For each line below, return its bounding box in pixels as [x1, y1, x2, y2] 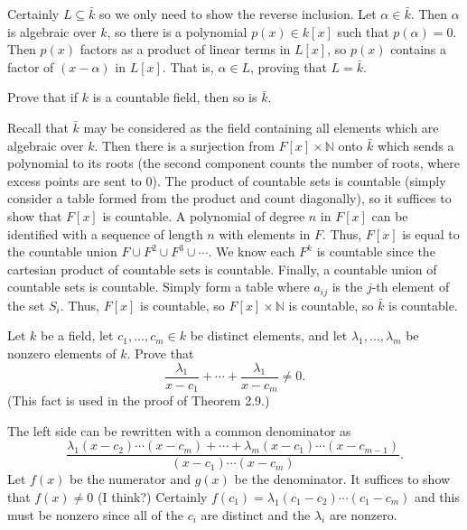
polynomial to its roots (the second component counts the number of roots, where [7, 153, 461, 172]
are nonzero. [329, 505, 397, 524]
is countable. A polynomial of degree [102, 206, 305, 225]
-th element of [371, 277, 450, 296]
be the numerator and [70, 470, 191, 488]
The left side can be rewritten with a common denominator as [7, 421, 351, 440]
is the [332, 277, 363, 296]
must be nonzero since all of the [7, 505, 184, 524]
